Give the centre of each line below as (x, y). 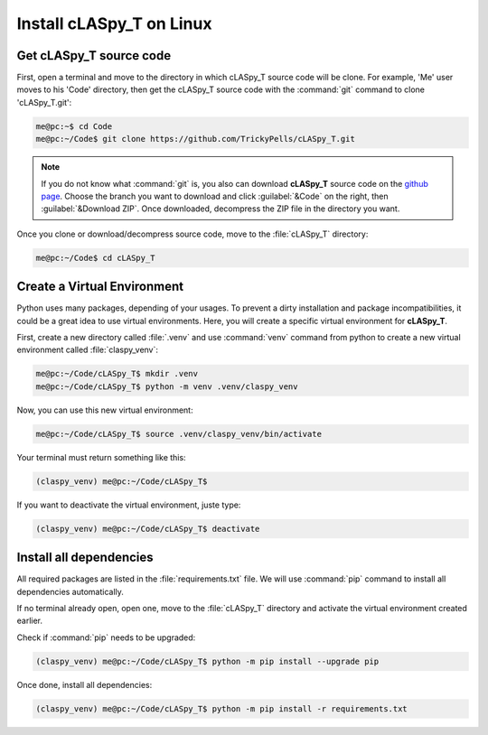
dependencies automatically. (70, 591)
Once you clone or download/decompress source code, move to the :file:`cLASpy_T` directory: (192, 234)
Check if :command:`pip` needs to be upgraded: (106, 637)
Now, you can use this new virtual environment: (105, 410)
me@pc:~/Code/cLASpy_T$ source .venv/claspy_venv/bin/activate (179, 434)
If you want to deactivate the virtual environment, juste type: (129, 505)
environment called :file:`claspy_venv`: (87, 350)
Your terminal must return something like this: (101, 457)
